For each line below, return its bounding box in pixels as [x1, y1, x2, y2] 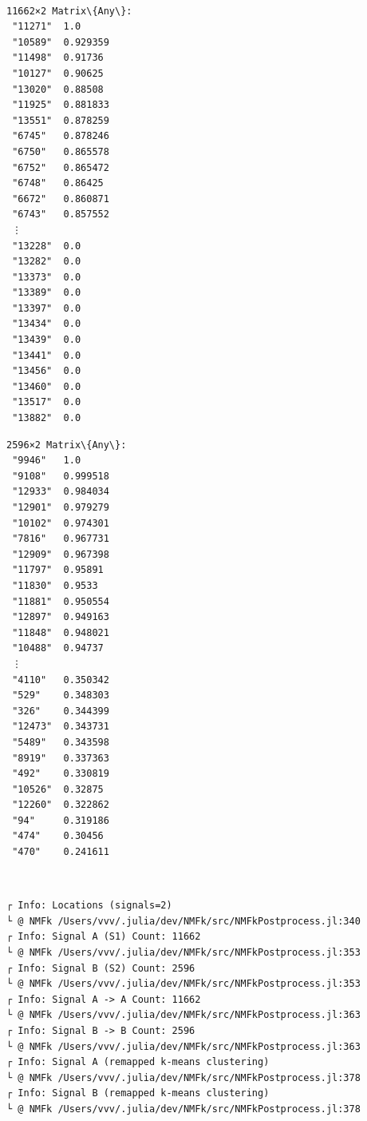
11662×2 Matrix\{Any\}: [6, 5, 132, 17]
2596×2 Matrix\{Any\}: [6, 439, 127, 451]
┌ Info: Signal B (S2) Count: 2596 [6, 962, 195, 974]
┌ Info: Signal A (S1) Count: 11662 [6, 931, 201, 943]
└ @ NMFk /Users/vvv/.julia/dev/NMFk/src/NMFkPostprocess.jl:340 [6, 915, 361, 927]
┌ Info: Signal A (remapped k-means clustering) [6, 1056, 270, 1068]
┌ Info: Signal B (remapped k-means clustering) [6, 1087, 270, 1099]
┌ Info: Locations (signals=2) [6, 900, 172, 912]
